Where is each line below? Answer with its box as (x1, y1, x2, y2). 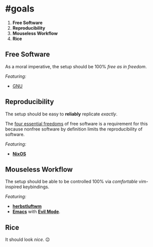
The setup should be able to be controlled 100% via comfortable (5, 179, 138, 185)
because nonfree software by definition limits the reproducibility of (5, 126, 142, 132)
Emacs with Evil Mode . (12, 209, 60, 215)
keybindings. (22, 184, 49, 190)
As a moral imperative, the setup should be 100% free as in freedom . (5, 63, 147, 69)
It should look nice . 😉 (5, 236, 50, 242)
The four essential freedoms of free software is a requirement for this (5, 120, 148, 127)
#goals (5, 3, 34, 15)
